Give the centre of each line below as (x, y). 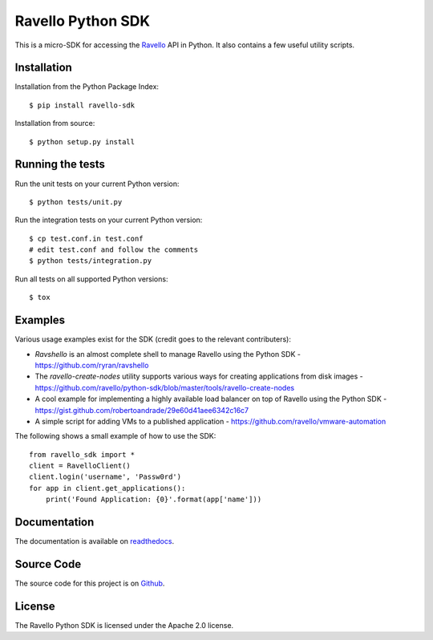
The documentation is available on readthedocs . (95, 541)
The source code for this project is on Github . (90, 583)
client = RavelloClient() (80, 466)
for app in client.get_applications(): (107, 488)
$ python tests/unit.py (76, 202)
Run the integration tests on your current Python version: (109, 220)
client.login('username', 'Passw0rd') (105, 477)
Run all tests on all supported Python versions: (91, 279)
